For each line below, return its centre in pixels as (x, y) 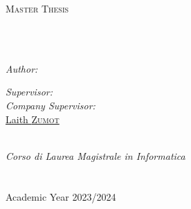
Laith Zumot (33, 119)
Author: (22, 68)
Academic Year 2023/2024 (61, 196)
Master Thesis (37, 8)
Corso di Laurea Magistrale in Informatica (95, 155)
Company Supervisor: (51, 105)
